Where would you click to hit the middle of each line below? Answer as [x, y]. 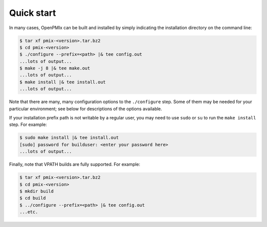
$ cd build [33, 198]
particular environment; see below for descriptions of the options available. [86, 109]
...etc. [29, 212]
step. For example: [28, 125]
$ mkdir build [37, 191]
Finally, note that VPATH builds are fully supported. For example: [75, 164]
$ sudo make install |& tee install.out [69, 138]
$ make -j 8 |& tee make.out [55, 68]
